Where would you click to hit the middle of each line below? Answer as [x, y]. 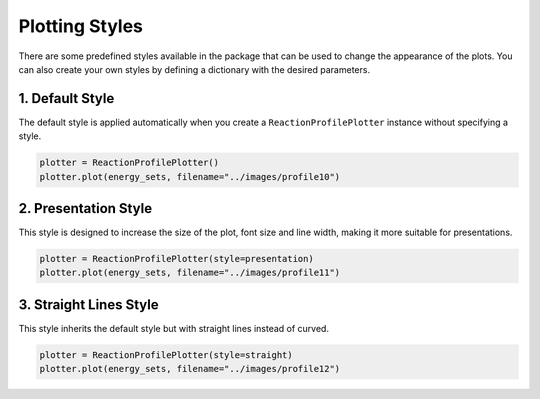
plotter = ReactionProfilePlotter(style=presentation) [176, 259]
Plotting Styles [81, 26]
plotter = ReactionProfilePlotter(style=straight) [166, 354]
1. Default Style [66, 98]
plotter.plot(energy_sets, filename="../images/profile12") [190, 369]
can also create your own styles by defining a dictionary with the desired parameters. [194, 69]
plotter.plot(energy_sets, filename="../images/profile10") [190, 176]
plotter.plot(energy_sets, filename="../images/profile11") [190, 273]
